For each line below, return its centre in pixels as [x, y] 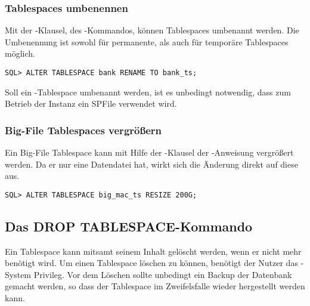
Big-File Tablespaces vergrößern [83, 130]
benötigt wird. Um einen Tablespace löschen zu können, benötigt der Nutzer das [151, 263]
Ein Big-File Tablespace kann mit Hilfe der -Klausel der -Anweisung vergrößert [149, 152]
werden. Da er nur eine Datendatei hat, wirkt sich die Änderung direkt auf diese [151, 164]
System [18, 274]
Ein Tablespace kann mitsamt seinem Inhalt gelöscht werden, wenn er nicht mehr [153, 251]
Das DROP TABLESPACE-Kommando [129, 226]
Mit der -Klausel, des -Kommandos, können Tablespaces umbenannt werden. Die [152, 30]
